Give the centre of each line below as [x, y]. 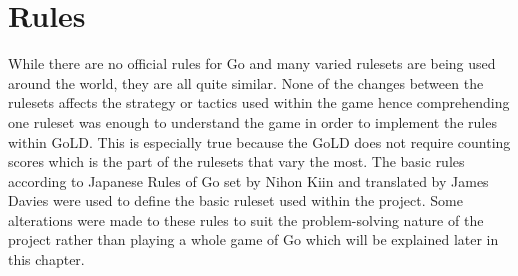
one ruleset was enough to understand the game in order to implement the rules [252, 121]
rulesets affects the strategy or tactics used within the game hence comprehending [259, 102]
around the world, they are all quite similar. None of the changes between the [246, 82]
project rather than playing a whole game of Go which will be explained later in [253, 239]
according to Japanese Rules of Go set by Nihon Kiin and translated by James [248, 180]
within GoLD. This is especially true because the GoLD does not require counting [259, 141]
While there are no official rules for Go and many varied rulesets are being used [252, 63]
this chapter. [46, 259]
